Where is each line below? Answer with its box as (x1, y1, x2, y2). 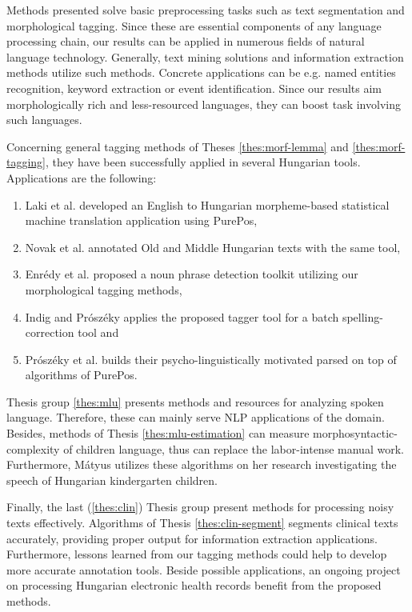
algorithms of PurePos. (25, 366, 138, 383)
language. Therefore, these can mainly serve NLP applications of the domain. (6, 409, 385, 426)
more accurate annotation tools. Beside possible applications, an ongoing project (6, 561, 401, 578)
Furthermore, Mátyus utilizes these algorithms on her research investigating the (6, 456, 397, 473)
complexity (6, 440, 60, 457)
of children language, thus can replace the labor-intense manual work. (63, 440, 404, 457)
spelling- (342, 308, 383, 325)
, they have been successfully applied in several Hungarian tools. (46, 154, 361, 170)
